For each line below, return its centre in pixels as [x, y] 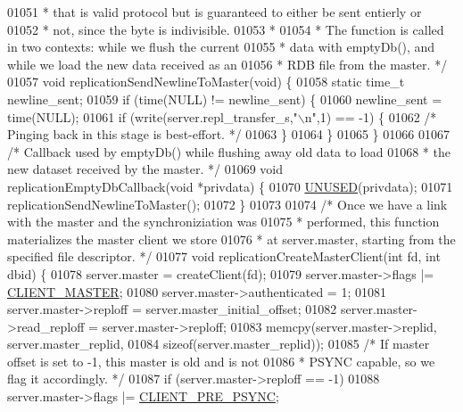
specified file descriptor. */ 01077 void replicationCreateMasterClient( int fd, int [224, 256]
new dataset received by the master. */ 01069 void [145, 169]
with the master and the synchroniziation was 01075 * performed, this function [223, 222]
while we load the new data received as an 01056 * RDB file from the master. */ [227, 64]
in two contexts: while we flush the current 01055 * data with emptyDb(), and [221, 47]
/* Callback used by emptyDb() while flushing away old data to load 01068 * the [229, 151]
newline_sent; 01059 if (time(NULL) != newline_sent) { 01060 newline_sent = [225, 99]
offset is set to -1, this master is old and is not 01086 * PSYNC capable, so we [221, 361]
